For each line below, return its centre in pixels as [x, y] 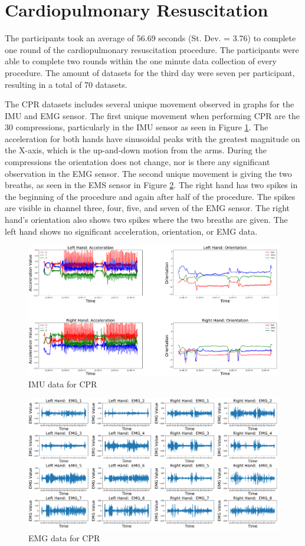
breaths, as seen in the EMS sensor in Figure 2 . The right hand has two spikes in [151, 185]
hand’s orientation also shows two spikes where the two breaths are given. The [146, 220]
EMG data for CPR [64, 538]
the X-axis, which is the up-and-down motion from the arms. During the [136, 150]
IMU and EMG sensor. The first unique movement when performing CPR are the [152, 115]
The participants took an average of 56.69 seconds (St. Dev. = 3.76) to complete [150, 38]
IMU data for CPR [63, 384]
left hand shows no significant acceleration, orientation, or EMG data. [131, 231]
